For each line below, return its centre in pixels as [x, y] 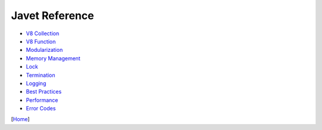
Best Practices [44, 92]
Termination [41, 75]
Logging [36, 83]
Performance [42, 100]
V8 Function [41, 41]
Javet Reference [52, 16]
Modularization [44, 50]
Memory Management [53, 58]
